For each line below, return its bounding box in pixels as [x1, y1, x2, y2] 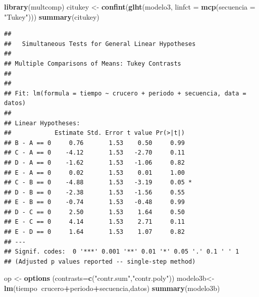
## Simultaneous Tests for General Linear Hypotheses [4, 40, 196, 47]
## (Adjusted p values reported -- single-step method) [4, 258, 196, 265]
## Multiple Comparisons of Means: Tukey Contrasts [4, 60, 181, 67]
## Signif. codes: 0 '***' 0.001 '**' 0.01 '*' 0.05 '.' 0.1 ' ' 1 [4, 248, 239, 256]
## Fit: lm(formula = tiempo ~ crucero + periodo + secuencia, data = [4, 89, 246, 97]
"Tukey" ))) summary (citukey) [4, 11, 99, 22]
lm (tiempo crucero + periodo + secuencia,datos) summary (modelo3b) [4, 283, 220, 293]
